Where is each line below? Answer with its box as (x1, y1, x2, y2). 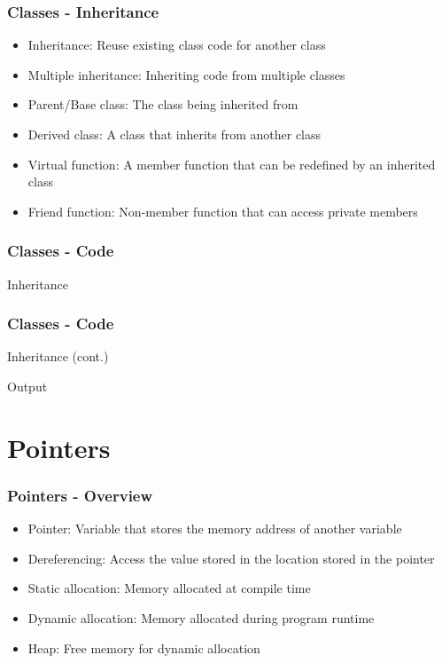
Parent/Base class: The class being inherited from (27, 95, 299, 114)
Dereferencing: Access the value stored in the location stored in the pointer (27, 549, 435, 567)
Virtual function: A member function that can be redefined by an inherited (27, 154, 436, 173)
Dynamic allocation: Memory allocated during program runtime (27, 608, 375, 627)
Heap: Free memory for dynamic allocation (27, 638, 260, 657)
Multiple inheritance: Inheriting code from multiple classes (27, 65, 345, 83)
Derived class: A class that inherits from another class (27, 125, 322, 143)
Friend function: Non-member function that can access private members (27, 201, 418, 220)
